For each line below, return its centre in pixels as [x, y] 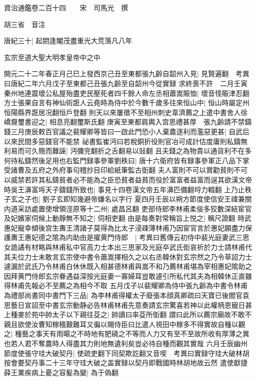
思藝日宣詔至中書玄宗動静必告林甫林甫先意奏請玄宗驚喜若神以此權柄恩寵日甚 [128, 305]
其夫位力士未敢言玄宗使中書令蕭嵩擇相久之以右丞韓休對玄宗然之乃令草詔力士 [128, 256]
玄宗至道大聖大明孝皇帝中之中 [52, 57]
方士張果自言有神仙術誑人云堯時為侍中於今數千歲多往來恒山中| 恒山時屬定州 [127, 103]
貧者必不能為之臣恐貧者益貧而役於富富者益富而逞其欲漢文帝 [155, 179]
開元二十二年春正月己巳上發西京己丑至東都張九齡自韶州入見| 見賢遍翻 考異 [127, 73]
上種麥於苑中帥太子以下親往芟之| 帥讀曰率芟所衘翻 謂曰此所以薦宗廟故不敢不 [128, 314]
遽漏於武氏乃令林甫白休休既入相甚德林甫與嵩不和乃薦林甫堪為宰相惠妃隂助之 [128, 266]
